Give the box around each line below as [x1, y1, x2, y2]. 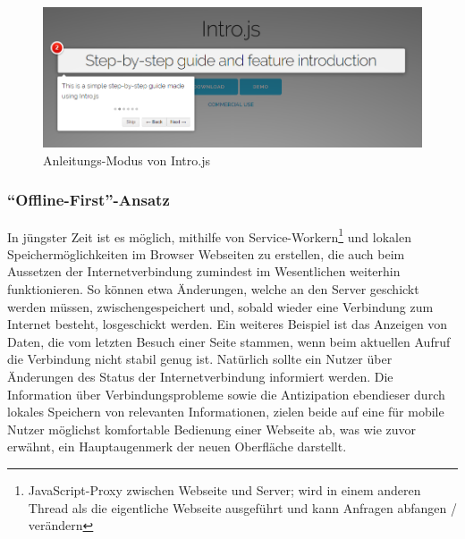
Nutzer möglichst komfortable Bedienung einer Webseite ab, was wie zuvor [7, 419, 417, 438]
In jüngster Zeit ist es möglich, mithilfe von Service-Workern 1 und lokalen [7, 224, 411, 246]
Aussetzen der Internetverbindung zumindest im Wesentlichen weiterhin [7, 262, 401, 281]
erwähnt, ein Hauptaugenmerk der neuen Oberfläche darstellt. [7, 437, 347, 456]
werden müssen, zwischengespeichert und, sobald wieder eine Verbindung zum [7, 297, 434, 316]
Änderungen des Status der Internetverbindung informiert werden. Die [7, 366, 393, 385]
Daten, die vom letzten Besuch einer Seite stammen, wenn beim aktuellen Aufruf [7, 332, 451, 350]
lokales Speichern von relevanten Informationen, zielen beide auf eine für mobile [7, 402, 444, 421]
